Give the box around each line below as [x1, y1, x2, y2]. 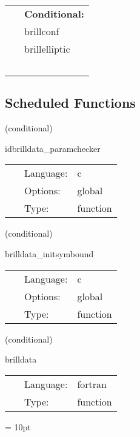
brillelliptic [24, 42, 70, 56]
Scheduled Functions [5, 93, 136, 112]
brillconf [24, 24, 59, 38]
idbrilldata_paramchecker [5, 142, 101, 154]
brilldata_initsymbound [5, 247, 94, 260]
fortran [77, 376, 107, 391]
